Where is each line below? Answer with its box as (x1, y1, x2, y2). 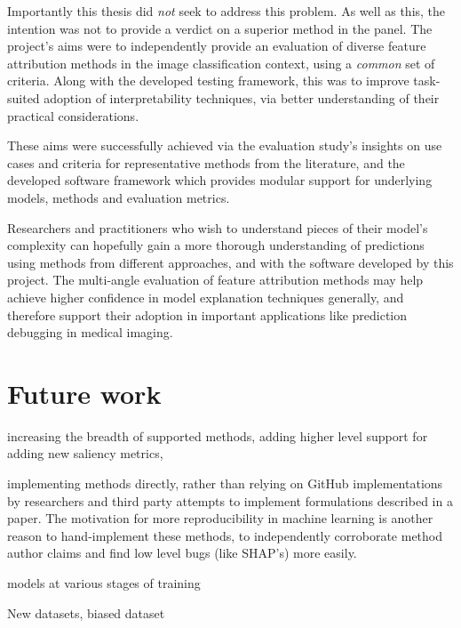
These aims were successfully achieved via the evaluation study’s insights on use (7, 136, 442, 155)
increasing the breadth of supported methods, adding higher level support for (7, 426, 428, 445)
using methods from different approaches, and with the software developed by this (7, 253, 454, 271)
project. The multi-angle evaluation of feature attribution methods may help (7, 270, 424, 289)
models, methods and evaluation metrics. (7, 188, 230, 206)
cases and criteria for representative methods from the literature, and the (7, 153, 405, 172)
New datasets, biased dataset (7, 603, 165, 622)
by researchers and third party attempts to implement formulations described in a (7, 491, 453, 510)
